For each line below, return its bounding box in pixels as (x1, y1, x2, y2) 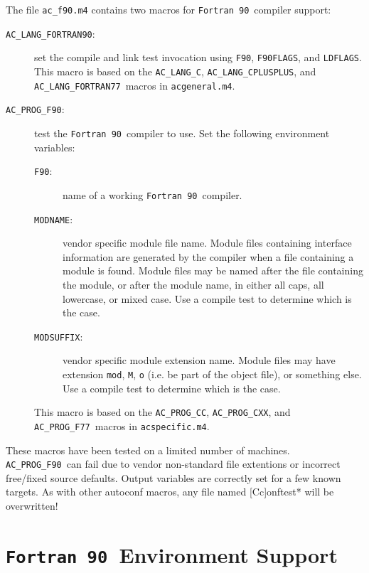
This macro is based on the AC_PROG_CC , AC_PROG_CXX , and (34, 405, 291, 419)
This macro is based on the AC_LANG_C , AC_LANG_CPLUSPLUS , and (34, 63, 316, 78)
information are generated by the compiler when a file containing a (63, 249, 354, 264)
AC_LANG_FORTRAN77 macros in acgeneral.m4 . (34, 77, 235, 92)
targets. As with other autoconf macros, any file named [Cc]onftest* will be (6, 484, 334, 499)
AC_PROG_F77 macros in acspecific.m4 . (34, 418, 210, 433)
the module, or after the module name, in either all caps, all (63, 277, 324, 291)
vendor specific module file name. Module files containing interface (63, 235, 352, 250)
